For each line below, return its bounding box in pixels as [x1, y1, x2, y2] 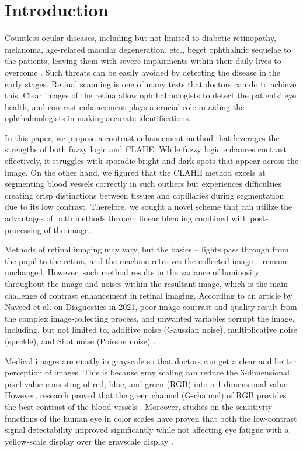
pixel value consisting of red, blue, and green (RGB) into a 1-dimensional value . [5, 377, 292, 389]
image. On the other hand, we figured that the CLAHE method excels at [5, 166, 266, 178]
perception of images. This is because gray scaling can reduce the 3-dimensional [5, 366, 290, 378]
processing [5, 223, 41, 235]
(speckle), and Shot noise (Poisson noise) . [5, 334, 156, 347]
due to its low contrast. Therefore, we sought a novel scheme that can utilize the [5, 200, 292, 213]
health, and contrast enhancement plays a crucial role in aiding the [5, 100, 245, 112]
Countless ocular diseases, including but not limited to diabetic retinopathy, [5, 32, 276, 44]
